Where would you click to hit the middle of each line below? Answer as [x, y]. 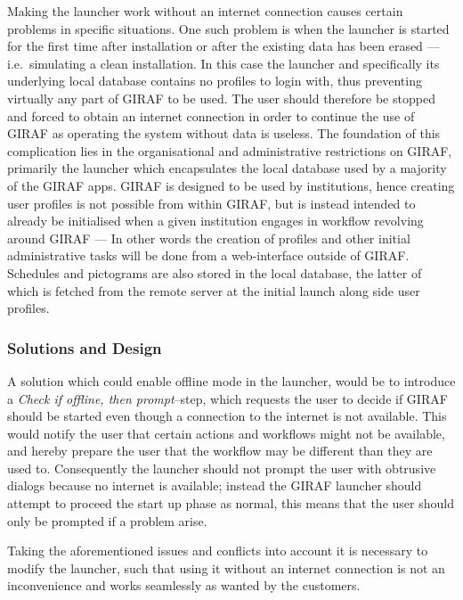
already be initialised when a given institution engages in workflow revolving [215, 221]
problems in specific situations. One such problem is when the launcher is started [228, 28]
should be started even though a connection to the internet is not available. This [227, 416]
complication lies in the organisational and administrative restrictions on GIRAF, [230, 150]
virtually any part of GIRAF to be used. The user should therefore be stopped [221, 98]
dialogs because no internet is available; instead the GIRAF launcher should [215, 485]
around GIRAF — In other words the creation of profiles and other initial [209, 238]
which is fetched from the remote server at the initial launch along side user [214, 290]
